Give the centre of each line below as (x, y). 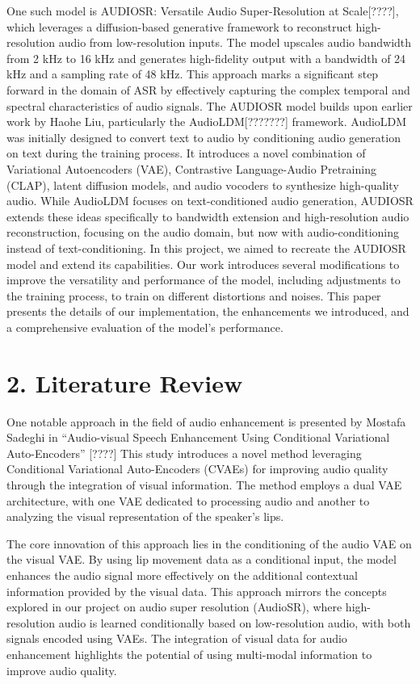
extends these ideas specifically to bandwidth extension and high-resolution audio (208, 216)
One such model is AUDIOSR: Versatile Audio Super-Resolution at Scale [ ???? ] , (203, 10)
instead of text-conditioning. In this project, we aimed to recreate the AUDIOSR (206, 248)
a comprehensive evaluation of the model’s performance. (145, 327)
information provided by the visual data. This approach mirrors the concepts (197, 591)
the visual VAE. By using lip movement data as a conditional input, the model (202, 559)
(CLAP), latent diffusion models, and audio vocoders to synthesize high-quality (203, 185)
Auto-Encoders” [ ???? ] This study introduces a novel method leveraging (184, 453)
